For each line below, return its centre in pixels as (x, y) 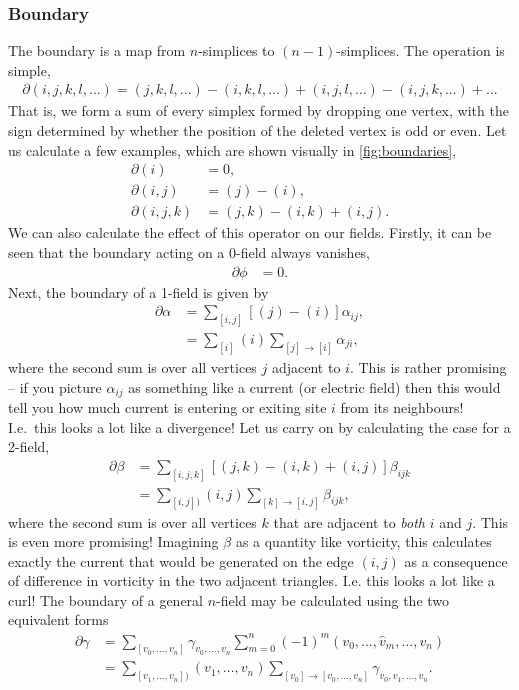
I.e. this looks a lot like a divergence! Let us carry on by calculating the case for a (259, 426)
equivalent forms (58, 619)
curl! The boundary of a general (105, 599)
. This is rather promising (428, 366)
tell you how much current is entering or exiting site (167, 406)
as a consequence (456, 560)
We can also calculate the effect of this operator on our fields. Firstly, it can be (250, 232)
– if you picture (55, 386)
